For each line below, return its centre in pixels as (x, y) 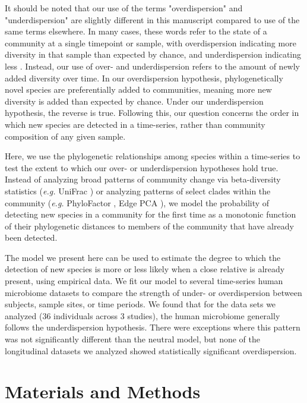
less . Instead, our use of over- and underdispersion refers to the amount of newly (152, 66)
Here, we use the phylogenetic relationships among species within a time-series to (153, 156)
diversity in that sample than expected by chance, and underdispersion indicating (153, 54)
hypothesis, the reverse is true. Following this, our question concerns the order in (152, 113)
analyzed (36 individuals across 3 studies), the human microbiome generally (143, 315)
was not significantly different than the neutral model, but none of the (132, 339)
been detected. (31, 237)
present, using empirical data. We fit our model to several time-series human (144, 281)
